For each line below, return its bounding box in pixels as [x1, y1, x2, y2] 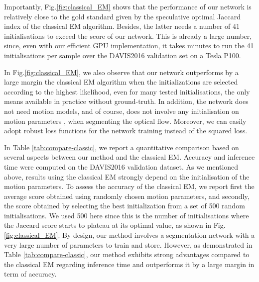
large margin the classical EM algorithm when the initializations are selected [4, 77, 238, 87]
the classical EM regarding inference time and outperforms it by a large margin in [4, 259, 255, 269]
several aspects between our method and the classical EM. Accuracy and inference [4, 152, 255, 162]
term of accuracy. [4, 269, 57, 279]
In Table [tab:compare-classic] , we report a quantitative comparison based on [4, 142, 239, 152]
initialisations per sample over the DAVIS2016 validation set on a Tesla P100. [4, 50, 241, 60]
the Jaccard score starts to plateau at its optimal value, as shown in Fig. [4, 220, 226, 230]
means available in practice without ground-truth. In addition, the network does [4, 96, 249, 106]
